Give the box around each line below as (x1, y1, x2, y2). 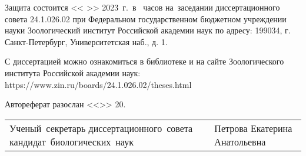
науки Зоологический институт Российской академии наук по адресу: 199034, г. (5, 24, 291, 36)
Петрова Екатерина (214, 121, 292, 135)
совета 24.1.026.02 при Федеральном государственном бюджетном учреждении (5, 12, 287, 25)
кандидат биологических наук (9, 134, 134, 148)
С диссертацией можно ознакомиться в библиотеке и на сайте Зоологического (5, 55, 284, 67)
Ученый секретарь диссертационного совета (9, 121, 193, 135)
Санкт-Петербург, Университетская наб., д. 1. (5, 35, 168, 48)
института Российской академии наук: (5, 66, 141, 79)
